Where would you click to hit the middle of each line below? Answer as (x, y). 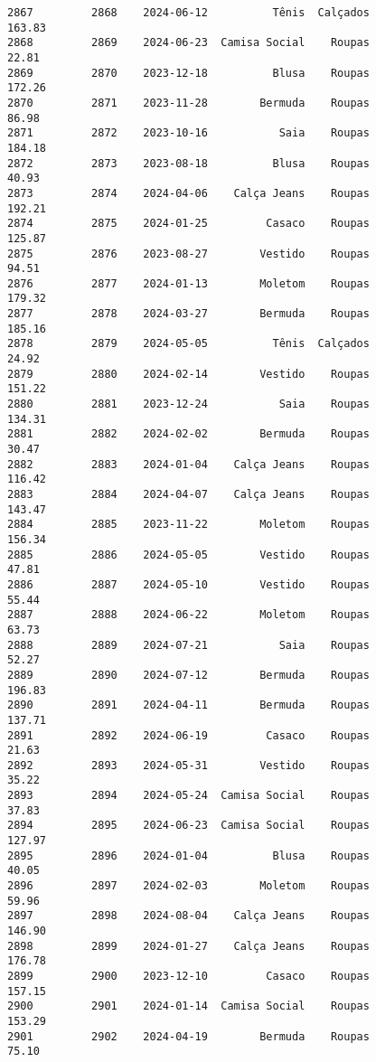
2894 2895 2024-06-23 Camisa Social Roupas (188, 826)
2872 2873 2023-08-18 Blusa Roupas (188, 163)
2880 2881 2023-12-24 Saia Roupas (188, 404)
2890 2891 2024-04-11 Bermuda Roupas (188, 705)
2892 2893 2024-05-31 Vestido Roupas (188, 765)
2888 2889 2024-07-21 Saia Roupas (188, 645)
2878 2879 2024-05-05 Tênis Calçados (188, 344)
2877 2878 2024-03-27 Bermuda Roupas (188, 314)
